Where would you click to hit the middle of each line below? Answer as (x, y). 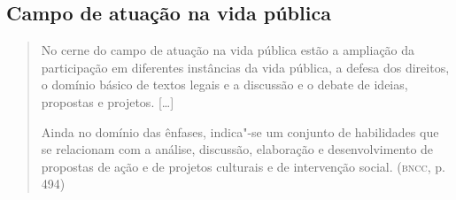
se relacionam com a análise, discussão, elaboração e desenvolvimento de (237, 149)
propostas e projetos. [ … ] (108, 101)
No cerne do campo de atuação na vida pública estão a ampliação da (228, 50)
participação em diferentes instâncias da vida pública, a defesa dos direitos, (245, 67)
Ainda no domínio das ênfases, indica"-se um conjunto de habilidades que (240, 131)
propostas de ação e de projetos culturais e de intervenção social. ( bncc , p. (243, 166)
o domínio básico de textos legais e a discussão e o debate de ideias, (224, 85)
